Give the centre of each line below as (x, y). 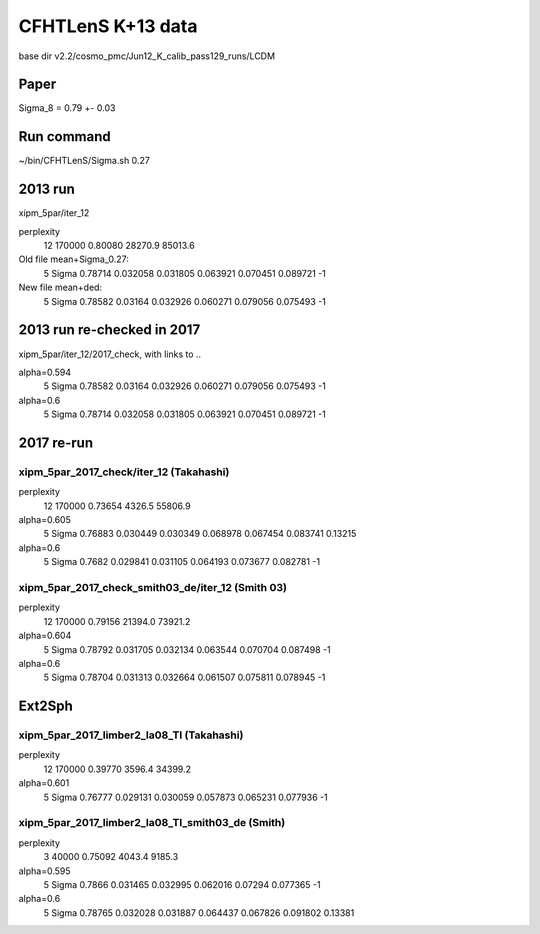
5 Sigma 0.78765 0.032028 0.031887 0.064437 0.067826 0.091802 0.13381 (199, 912)
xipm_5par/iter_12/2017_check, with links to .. (110, 354)
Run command (64, 136)
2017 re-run (56, 442)
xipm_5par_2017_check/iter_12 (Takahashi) (124, 472)
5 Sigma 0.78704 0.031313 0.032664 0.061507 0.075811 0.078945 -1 (184, 677)
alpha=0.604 (45, 636)
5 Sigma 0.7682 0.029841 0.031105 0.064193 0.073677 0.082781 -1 (181, 562)
